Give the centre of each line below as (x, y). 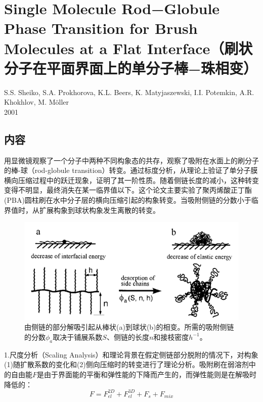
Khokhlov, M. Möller (37, 102)
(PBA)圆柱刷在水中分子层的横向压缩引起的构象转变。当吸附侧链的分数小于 (128, 200)
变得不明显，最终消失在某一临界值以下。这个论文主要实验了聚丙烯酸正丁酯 (128, 190)
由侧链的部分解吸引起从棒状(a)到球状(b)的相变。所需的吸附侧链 (129, 327)
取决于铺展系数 (78, 337)
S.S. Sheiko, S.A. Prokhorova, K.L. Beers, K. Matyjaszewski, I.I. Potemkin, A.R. (129, 92)
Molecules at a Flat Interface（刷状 (128, 48)
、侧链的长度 (128, 337)
